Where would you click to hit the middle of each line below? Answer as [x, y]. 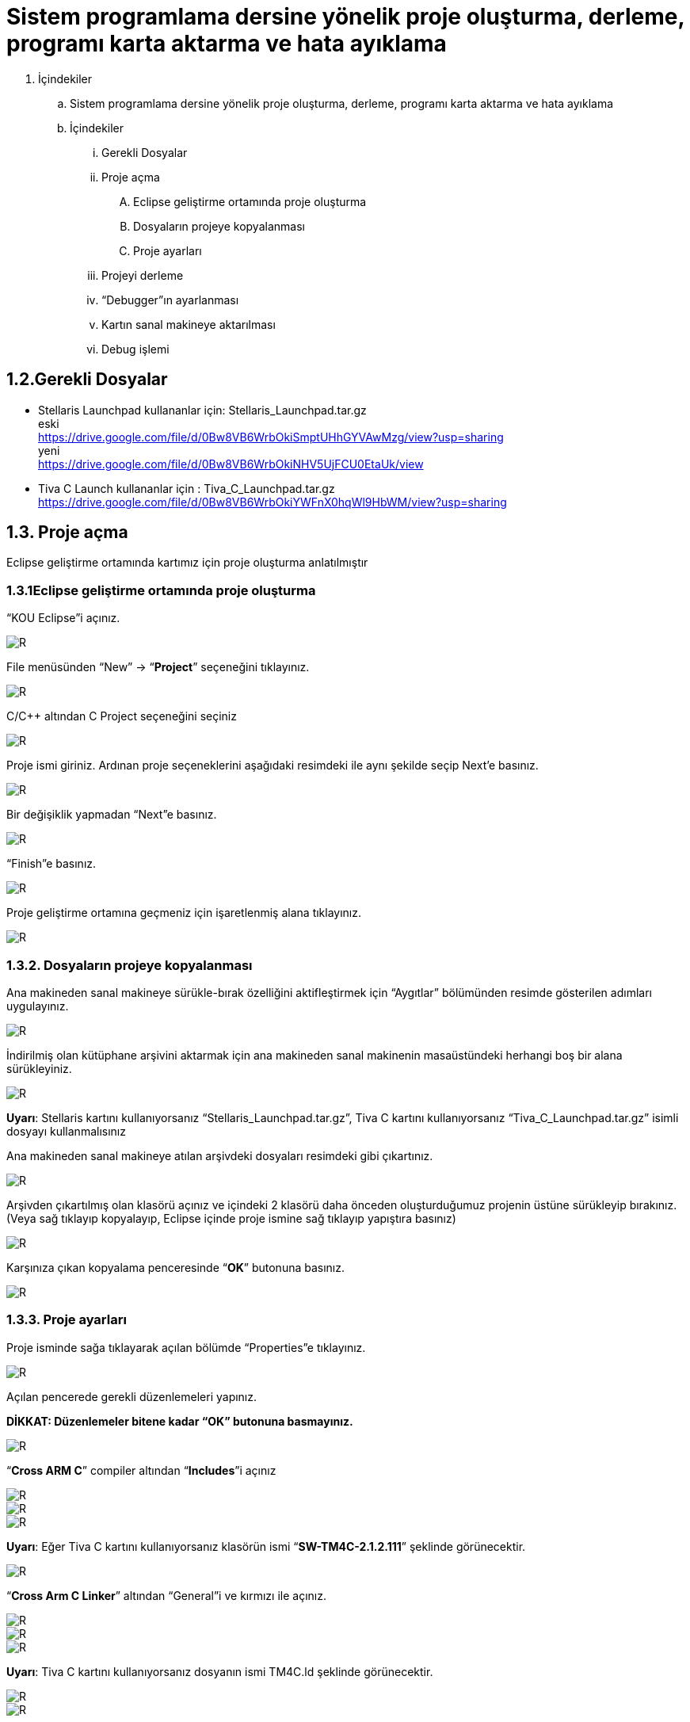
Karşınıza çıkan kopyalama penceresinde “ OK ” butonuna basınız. [176, 1267]
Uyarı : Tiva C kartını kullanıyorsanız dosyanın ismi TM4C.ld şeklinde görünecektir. [220, 1671]
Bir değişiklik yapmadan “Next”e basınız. [112, 815]
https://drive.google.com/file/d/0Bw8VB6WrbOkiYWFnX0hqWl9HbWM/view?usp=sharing [273, 502]
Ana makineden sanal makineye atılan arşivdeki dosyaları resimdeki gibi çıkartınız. [220, 1155]
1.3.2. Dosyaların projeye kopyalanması [130, 965]
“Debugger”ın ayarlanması [170, 300]
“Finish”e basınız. [51, 864]
